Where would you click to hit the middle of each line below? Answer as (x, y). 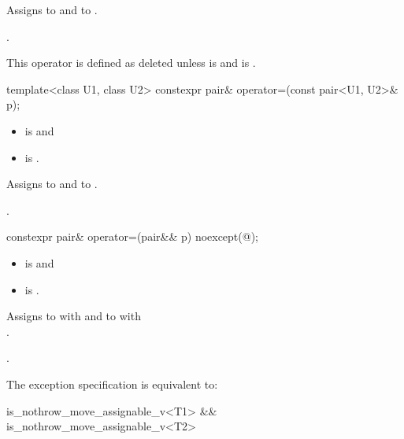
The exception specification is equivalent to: (112, 384)
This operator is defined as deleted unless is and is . (131, 63)
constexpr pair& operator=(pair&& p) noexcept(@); (132, 236)
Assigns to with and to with (74, 316)
